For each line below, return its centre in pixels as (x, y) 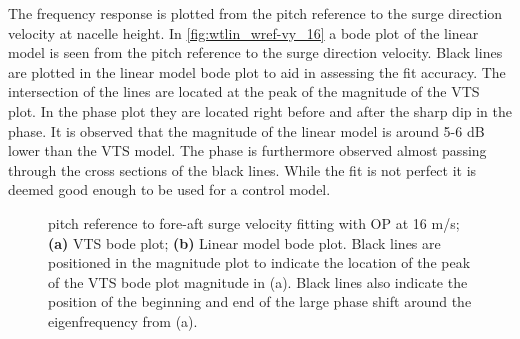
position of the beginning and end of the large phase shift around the (260, 301)
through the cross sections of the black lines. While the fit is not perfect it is (242, 169)
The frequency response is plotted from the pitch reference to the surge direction (255, 13)
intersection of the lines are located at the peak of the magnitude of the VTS (244, 91)
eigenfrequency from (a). (123, 320)
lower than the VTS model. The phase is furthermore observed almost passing (247, 150)
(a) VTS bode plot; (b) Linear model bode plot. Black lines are (244, 242)
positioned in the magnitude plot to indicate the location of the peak (259, 262)
